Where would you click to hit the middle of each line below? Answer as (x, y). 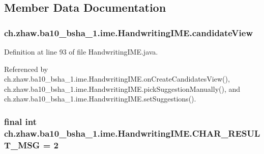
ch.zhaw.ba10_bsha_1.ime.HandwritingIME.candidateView (128, 32)
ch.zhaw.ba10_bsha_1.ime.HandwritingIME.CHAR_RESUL (132, 133)
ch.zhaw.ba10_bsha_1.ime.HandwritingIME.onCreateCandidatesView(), (117, 79)
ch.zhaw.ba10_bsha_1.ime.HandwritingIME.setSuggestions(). (100, 99)
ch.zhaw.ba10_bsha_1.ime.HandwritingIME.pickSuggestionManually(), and (122, 88)
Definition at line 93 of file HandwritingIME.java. (81, 52)
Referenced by (26, 69)
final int (20, 121)
